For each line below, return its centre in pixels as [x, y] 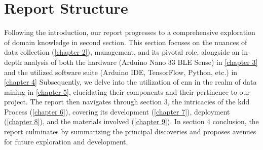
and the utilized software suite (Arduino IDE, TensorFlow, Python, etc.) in [121, 72]
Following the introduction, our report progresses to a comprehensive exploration [130, 32]
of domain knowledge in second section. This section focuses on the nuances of [126, 42]
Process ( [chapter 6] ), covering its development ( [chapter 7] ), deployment [117, 111]
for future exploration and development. [66, 141]
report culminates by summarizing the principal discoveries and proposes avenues [130, 132]
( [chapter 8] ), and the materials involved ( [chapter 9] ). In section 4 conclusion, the [131, 121]
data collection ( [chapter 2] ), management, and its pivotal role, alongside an [122, 52]
